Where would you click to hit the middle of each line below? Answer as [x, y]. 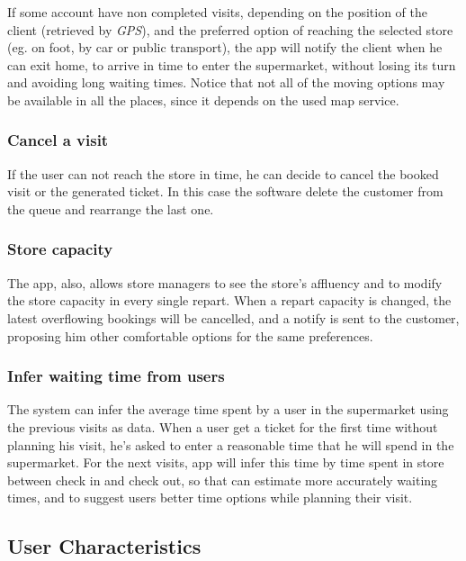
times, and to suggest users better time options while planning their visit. [210, 498]
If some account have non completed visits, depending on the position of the [217, 12]
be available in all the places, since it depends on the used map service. [203, 100]
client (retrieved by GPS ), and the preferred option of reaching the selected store [230, 29]
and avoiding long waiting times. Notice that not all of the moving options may [226, 82]
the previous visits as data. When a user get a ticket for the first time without [223, 426]
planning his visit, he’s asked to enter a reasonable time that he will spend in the [231, 444]
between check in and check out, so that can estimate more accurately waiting [223, 480]
